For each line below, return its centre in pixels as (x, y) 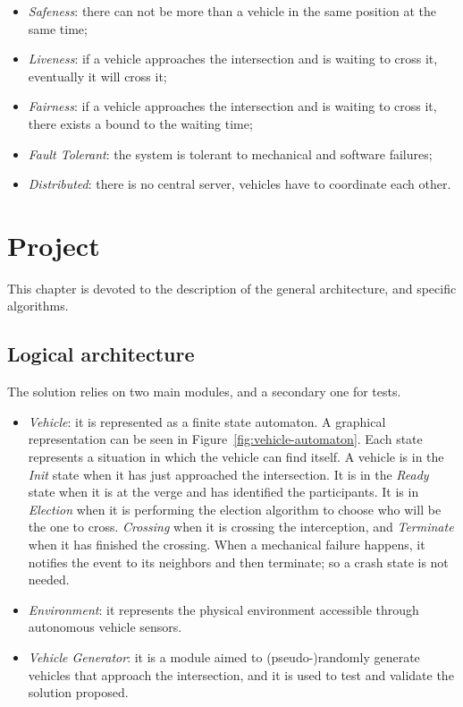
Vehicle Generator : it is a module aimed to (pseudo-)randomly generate (224, 656)
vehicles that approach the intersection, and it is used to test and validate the (241, 674)
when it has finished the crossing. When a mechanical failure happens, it (227, 545)
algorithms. (38, 306)
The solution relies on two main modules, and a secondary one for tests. (204, 392)
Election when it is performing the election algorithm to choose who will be (235, 509)
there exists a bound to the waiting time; (140, 123)
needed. (49, 579)
